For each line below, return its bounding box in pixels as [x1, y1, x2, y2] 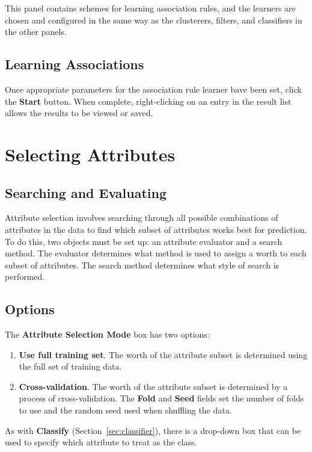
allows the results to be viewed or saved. [5, 107, 153, 119]
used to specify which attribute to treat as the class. [5, 436, 197, 448]
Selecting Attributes [5, 141, 176, 166]
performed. [5, 270, 45, 283]
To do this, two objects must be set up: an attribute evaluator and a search [5, 235, 283, 247]
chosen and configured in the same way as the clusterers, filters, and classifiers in [5, 13, 302, 26]
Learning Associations [5, 55, 144, 73]
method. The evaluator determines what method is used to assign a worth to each [5, 247, 307, 259]
